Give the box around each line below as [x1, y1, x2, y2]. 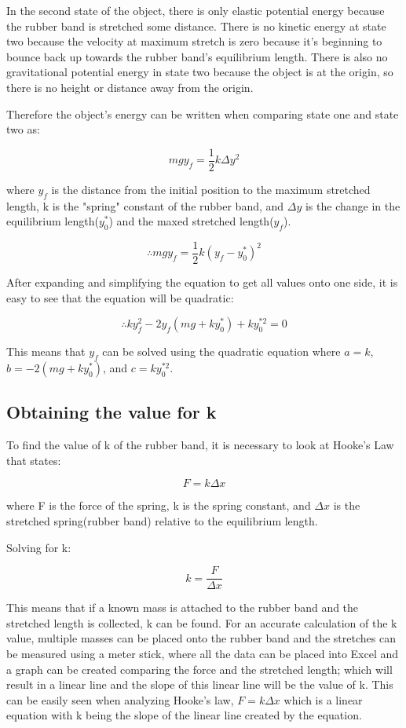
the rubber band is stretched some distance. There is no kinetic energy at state [6, 17, 386, 34]
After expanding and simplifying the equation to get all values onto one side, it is [6, 274, 398, 291]
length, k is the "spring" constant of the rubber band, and [6, 197, 284, 214]
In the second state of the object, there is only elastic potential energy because [6, 2, 385, 18]
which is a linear [283, 691, 363, 708]
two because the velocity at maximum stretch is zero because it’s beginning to [6, 33, 382, 49]
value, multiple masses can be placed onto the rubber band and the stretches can [6, 630, 396, 646]
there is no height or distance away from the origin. [6, 79, 254, 95]
